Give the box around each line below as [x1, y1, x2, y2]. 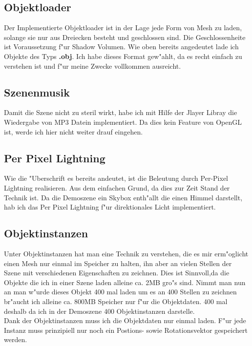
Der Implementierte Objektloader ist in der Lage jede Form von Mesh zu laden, [4, 22, 242, 33]
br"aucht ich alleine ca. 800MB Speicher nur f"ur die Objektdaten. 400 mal [4, 296, 228, 306]
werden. [4, 334, 27, 345]
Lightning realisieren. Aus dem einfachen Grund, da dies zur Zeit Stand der [4, 182, 230, 192]
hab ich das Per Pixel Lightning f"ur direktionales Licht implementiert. [4, 202, 216, 212]
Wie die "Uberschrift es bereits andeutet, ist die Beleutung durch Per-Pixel [4, 173, 228, 183]
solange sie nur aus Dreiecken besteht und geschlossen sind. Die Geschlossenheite [4, 32, 246, 42]
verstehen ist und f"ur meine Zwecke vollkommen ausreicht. [4, 60, 181, 71]
